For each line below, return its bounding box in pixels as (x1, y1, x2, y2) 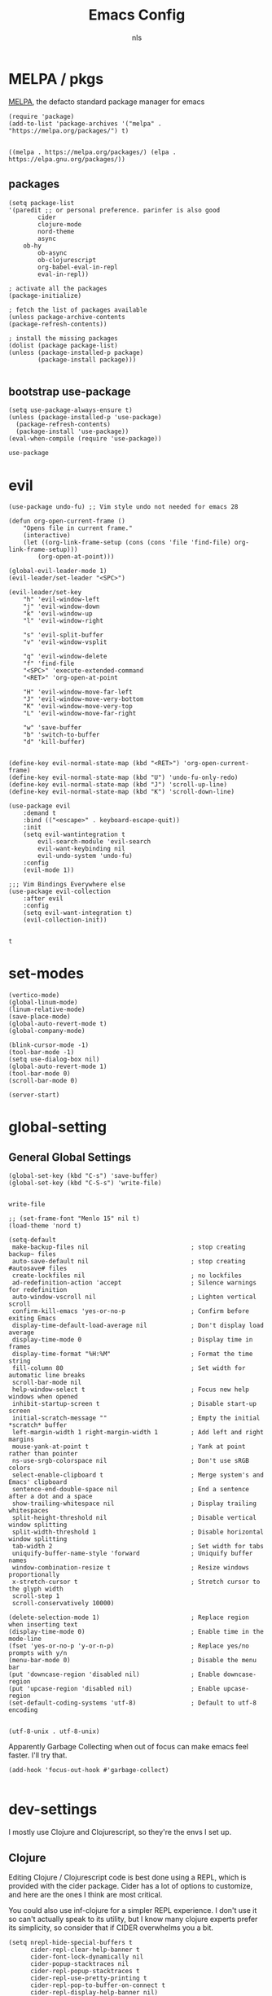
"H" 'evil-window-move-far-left (23, 688, 133, 697)
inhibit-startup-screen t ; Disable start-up (11, 1400, 257, 1408)
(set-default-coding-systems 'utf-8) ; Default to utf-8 (8, 1699, 257, 1707)
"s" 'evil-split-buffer (23, 631, 104, 640)
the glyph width (8, 1585, 64, 1593)
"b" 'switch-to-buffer (23, 731, 100, 739)
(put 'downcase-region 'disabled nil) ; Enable (8, 1670, 221, 1679)
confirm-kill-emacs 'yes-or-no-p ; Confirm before (11, 1307, 250, 1315)
